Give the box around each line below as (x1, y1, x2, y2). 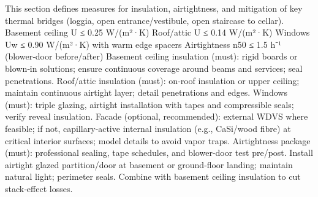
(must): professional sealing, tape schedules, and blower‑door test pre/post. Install (5, 146, 313, 159)
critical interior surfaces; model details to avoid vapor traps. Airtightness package (5, 134, 311, 147)
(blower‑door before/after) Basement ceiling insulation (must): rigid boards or (5, 50, 298, 63)
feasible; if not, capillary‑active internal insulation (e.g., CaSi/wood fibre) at (5, 122, 291, 134)
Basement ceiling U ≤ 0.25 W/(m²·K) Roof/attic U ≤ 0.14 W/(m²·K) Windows (5, 26, 310, 39)
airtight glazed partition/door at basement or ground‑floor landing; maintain (5, 158, 293, 171)
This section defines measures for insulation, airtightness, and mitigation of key (5, 2, 303, 14)
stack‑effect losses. (5, 182, 73, 195)
